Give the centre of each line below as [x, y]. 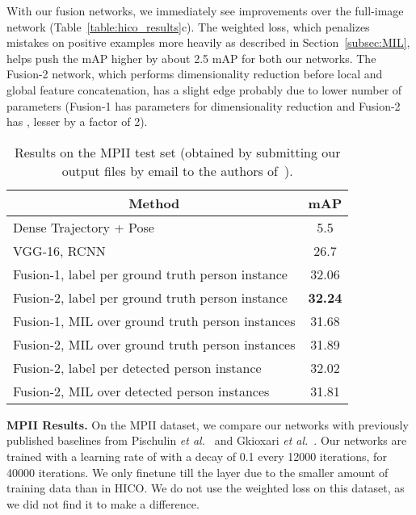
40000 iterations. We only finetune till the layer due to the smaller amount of [197, 472]
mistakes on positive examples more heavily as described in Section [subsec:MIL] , [208, 42]
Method [154, 203]
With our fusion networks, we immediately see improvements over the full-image [205, 10]
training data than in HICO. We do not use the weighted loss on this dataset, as [206, 488]
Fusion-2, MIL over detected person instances [141, 391]
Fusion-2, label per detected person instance [137, 367]
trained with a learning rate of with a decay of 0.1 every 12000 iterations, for [197, 456]
